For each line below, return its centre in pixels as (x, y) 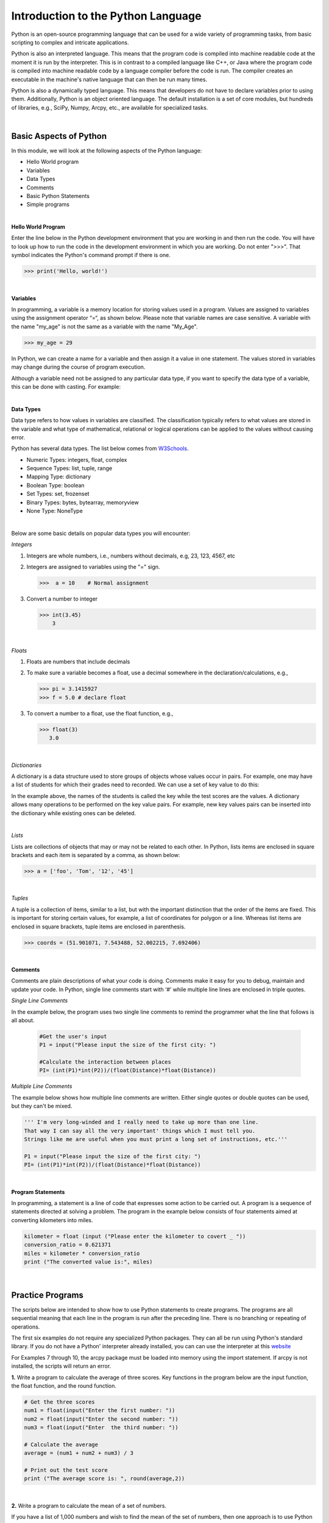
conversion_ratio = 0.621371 (68, 1245)
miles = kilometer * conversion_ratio (82, 1253)
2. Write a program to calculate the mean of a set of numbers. (89, 1505)
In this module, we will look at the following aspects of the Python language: (107, 150)
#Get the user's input (73, 1036)
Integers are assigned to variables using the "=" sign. (93, 567)
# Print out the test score (66, 1470)
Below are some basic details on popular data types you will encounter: (101, 533)
